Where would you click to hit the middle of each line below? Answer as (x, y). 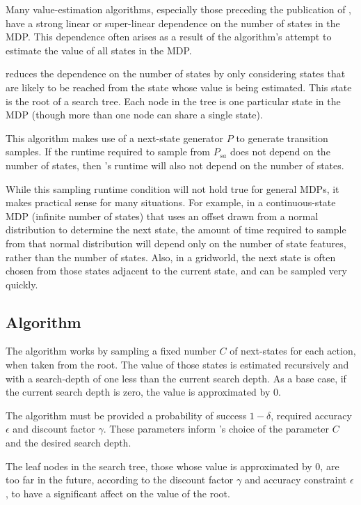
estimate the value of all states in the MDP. (99, 50)
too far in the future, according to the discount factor (120, 480)
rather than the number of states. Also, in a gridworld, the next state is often (171, 257)
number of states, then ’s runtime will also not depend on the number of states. (175, 165)
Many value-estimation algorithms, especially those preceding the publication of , (179, 9)
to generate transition (282, 138)
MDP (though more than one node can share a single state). (134, 115)
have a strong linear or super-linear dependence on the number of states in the (173, 23)
